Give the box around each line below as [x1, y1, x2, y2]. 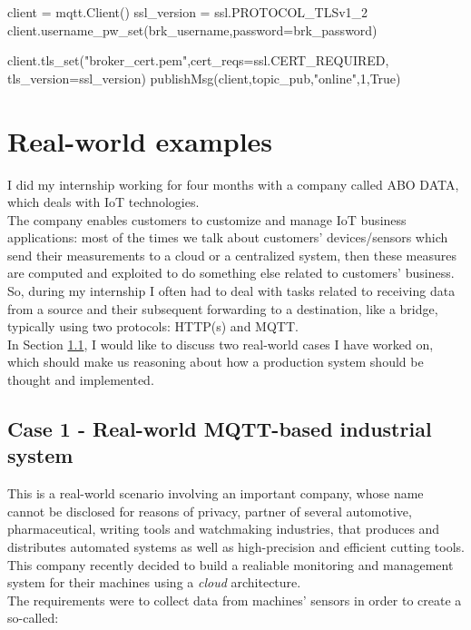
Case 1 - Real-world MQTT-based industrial [7, 415, 432, 443]
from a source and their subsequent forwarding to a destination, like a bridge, [7, 299, 438, 318]
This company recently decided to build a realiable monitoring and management [7, 555, 454, 574]
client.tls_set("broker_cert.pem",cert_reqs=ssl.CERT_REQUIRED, [7, 51, 389, 70]
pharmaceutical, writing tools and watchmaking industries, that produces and [7, 519, 440, 538]
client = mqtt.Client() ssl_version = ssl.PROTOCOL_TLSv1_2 [7, 3, 368, 21]
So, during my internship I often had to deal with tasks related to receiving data [7, 281, 456, 300]
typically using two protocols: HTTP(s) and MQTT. [7, 317, 299, 336]
